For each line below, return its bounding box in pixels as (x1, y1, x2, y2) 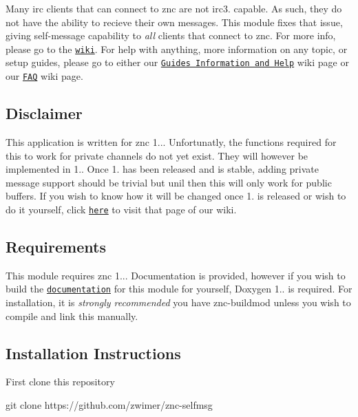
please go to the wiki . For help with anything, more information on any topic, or (6, 41, 348, 56)
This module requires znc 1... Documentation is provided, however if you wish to (6, 268, 346, 282)
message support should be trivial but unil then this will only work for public (6, 175, 332, 189)
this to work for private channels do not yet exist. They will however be (6, 148, 308, 162)
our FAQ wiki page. (6, 69, 83, 83)
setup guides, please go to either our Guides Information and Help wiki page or (6, 55, 349, 69)
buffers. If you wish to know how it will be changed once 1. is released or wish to (6, 189, 346, 203)
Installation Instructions (6, 342, 181, 363)
